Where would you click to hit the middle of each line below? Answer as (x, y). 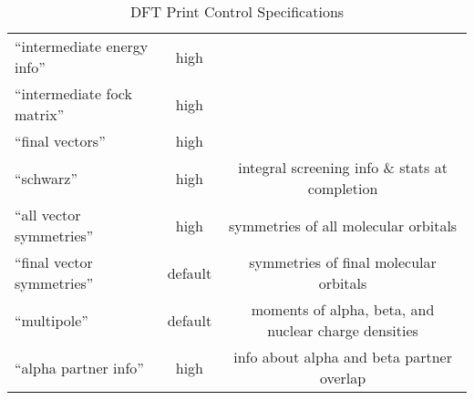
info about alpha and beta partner (343, 357)
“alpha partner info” (79, 367)
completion (343, 188)
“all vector (48, 215)
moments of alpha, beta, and (343, 309)
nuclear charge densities (343, 330)
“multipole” (52, 320)
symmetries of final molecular (343, 262)
